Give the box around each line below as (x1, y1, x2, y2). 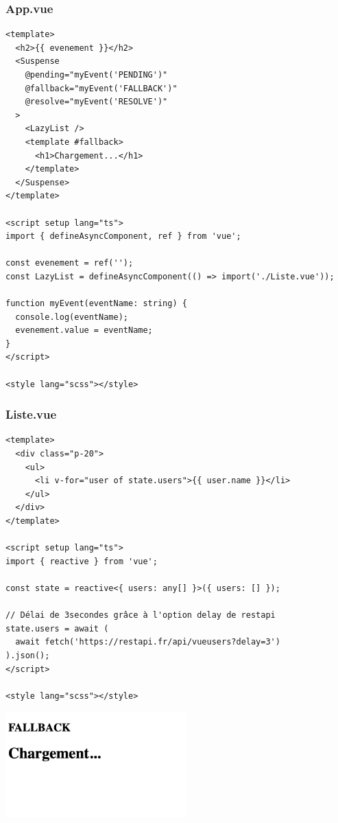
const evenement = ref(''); (5, 258, 134, 268)
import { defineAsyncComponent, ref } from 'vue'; (5, 231, 241, 242)
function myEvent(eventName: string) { (5, 299, 187, 309)
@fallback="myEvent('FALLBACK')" (25, 83, 178, 93)
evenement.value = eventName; (15, 325, 153, 336)
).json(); (5, 650, 50, 660)
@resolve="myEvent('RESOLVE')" (25, 97, 168, 107)
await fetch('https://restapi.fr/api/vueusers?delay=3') (15, 637, 280, 647)
